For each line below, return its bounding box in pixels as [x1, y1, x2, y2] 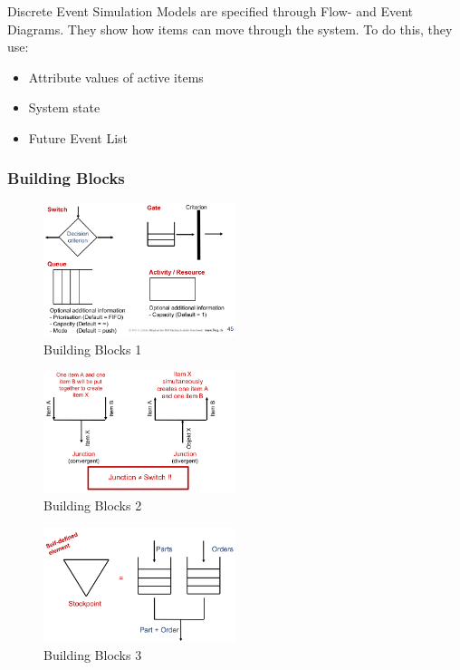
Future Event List [28, 128, 129, 147]
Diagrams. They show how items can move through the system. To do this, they [7, 19, 453, 38]
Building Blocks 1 [43, 339, 142, 358]
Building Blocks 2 [43, 496, 142, 515]
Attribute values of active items [28, 67, 204, 86]
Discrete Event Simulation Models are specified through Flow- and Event [7, 2, 413, 20]
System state [28, 98, 101, 117]
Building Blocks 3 [43, 645, 142, 664]
